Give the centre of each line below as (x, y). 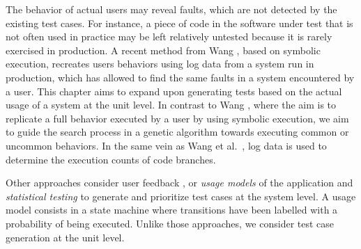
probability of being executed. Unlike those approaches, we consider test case (170, 223)
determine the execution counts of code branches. (111, 159)
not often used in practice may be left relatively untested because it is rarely (169, 37)
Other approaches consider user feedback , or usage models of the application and (179, 183)
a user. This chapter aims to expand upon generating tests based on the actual (174, 91)
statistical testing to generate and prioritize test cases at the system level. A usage (181, 196)
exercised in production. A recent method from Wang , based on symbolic (163, 50)
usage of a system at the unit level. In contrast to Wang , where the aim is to (171, 105)
